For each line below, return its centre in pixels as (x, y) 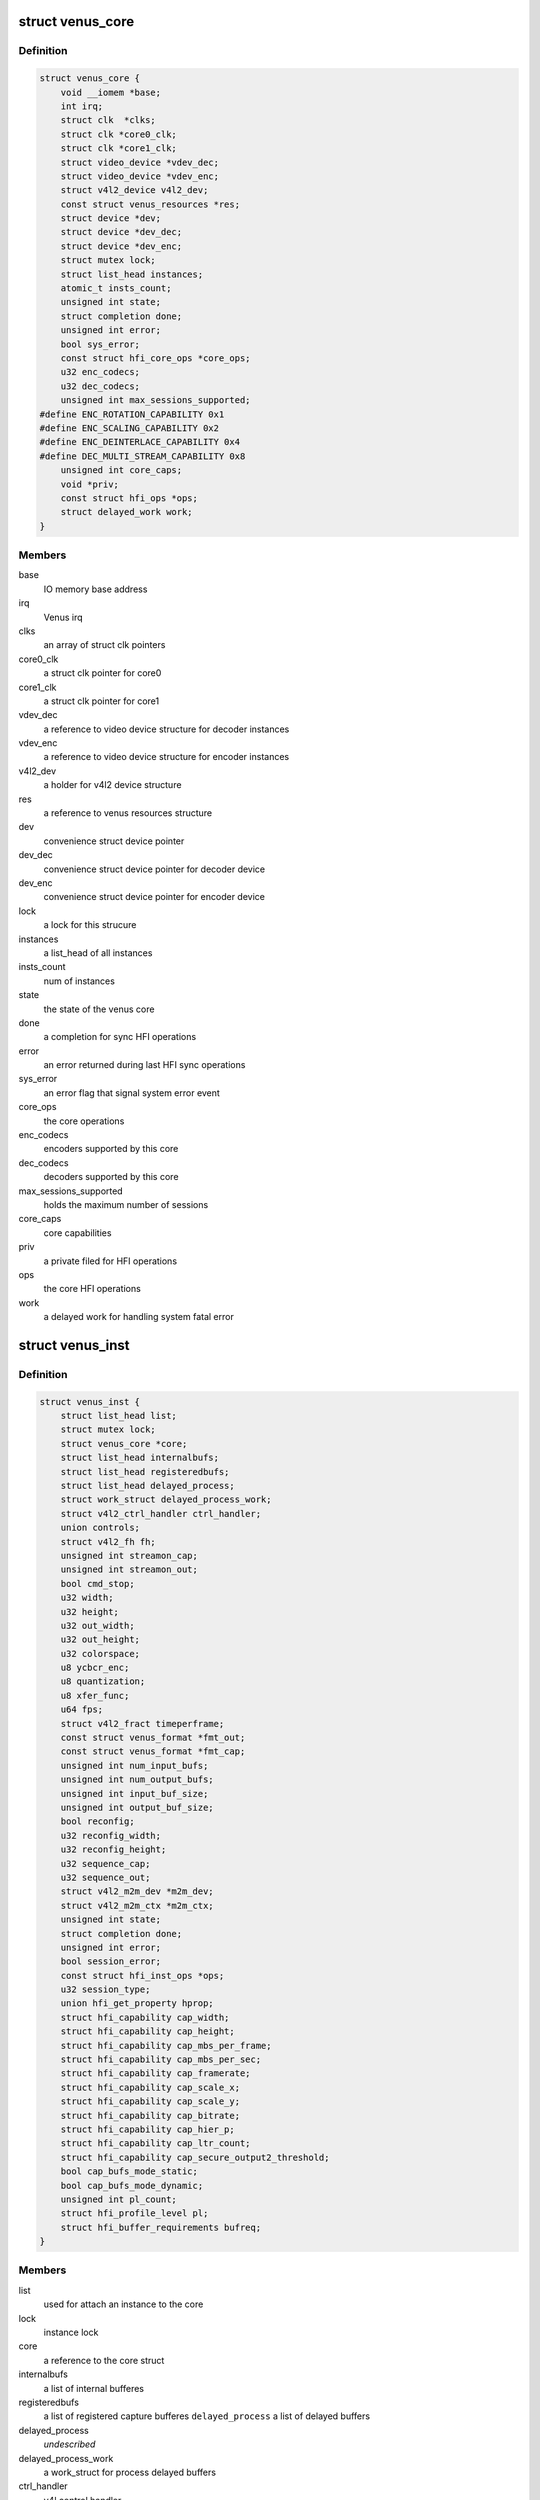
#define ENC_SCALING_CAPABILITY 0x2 (129, 428)
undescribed (69, 2444)
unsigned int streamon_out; (129, 1569)
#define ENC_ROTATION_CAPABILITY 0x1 (132, 414)
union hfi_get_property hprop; (137, 2003)
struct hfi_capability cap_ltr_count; (155, 2143)
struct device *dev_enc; (121, 246)
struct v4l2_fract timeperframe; (142, 1723)
